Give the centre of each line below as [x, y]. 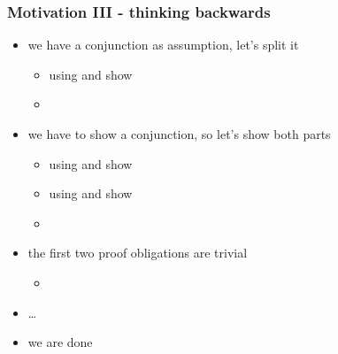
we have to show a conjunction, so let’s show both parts [179, 134]
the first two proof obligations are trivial [138, 253]
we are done [60, 342]
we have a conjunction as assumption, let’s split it [163, 45]
